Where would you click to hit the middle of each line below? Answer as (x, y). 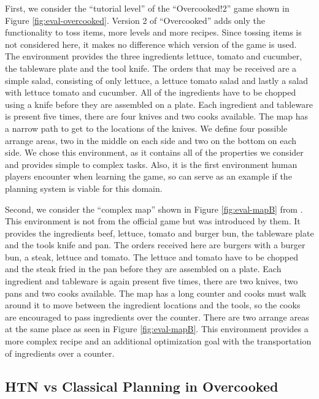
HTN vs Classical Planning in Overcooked (142, 386)
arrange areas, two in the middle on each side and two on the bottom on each (151, 140)
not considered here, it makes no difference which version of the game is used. (151, 44)
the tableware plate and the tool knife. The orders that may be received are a (151, 68)
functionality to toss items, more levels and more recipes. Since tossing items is (153, 32)
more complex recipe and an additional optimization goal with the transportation (158, 341)
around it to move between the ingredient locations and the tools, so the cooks (153, 305)
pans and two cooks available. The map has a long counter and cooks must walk (156, 293)
